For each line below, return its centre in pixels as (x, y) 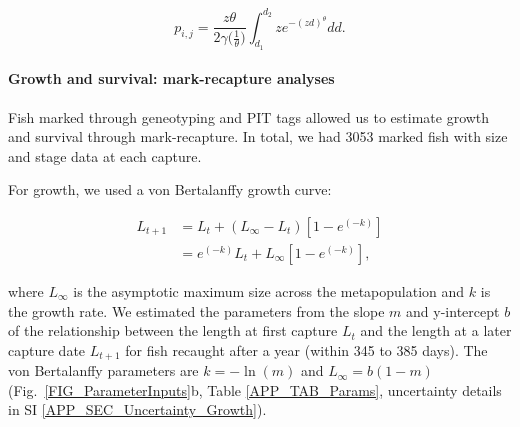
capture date (47, 349)
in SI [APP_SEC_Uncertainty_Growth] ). (137, 409)
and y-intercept (453, 310)
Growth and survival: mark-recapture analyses (171, 78)
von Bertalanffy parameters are (103, 370)
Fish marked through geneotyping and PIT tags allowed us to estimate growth (249, 116)
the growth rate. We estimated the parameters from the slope (196, 310)
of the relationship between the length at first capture (173, 330)
